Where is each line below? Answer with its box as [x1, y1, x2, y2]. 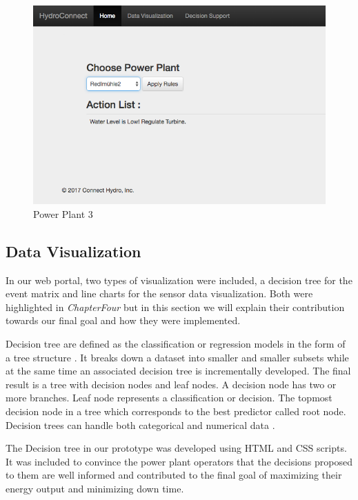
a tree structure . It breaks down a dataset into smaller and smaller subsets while [6, 350, 349, 364]
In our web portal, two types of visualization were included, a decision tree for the [6, 272, 352, 287]
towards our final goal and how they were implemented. [6, 313, 241, 328]
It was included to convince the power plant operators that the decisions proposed [6, 454, 352, 468]
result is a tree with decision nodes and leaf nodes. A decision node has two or [6, 377, 337, 391]
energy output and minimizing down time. [6, 481, 184, 495]
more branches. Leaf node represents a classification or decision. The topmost [6, 390, 332, 405]
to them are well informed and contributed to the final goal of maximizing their [6, 468, 342, 482]
